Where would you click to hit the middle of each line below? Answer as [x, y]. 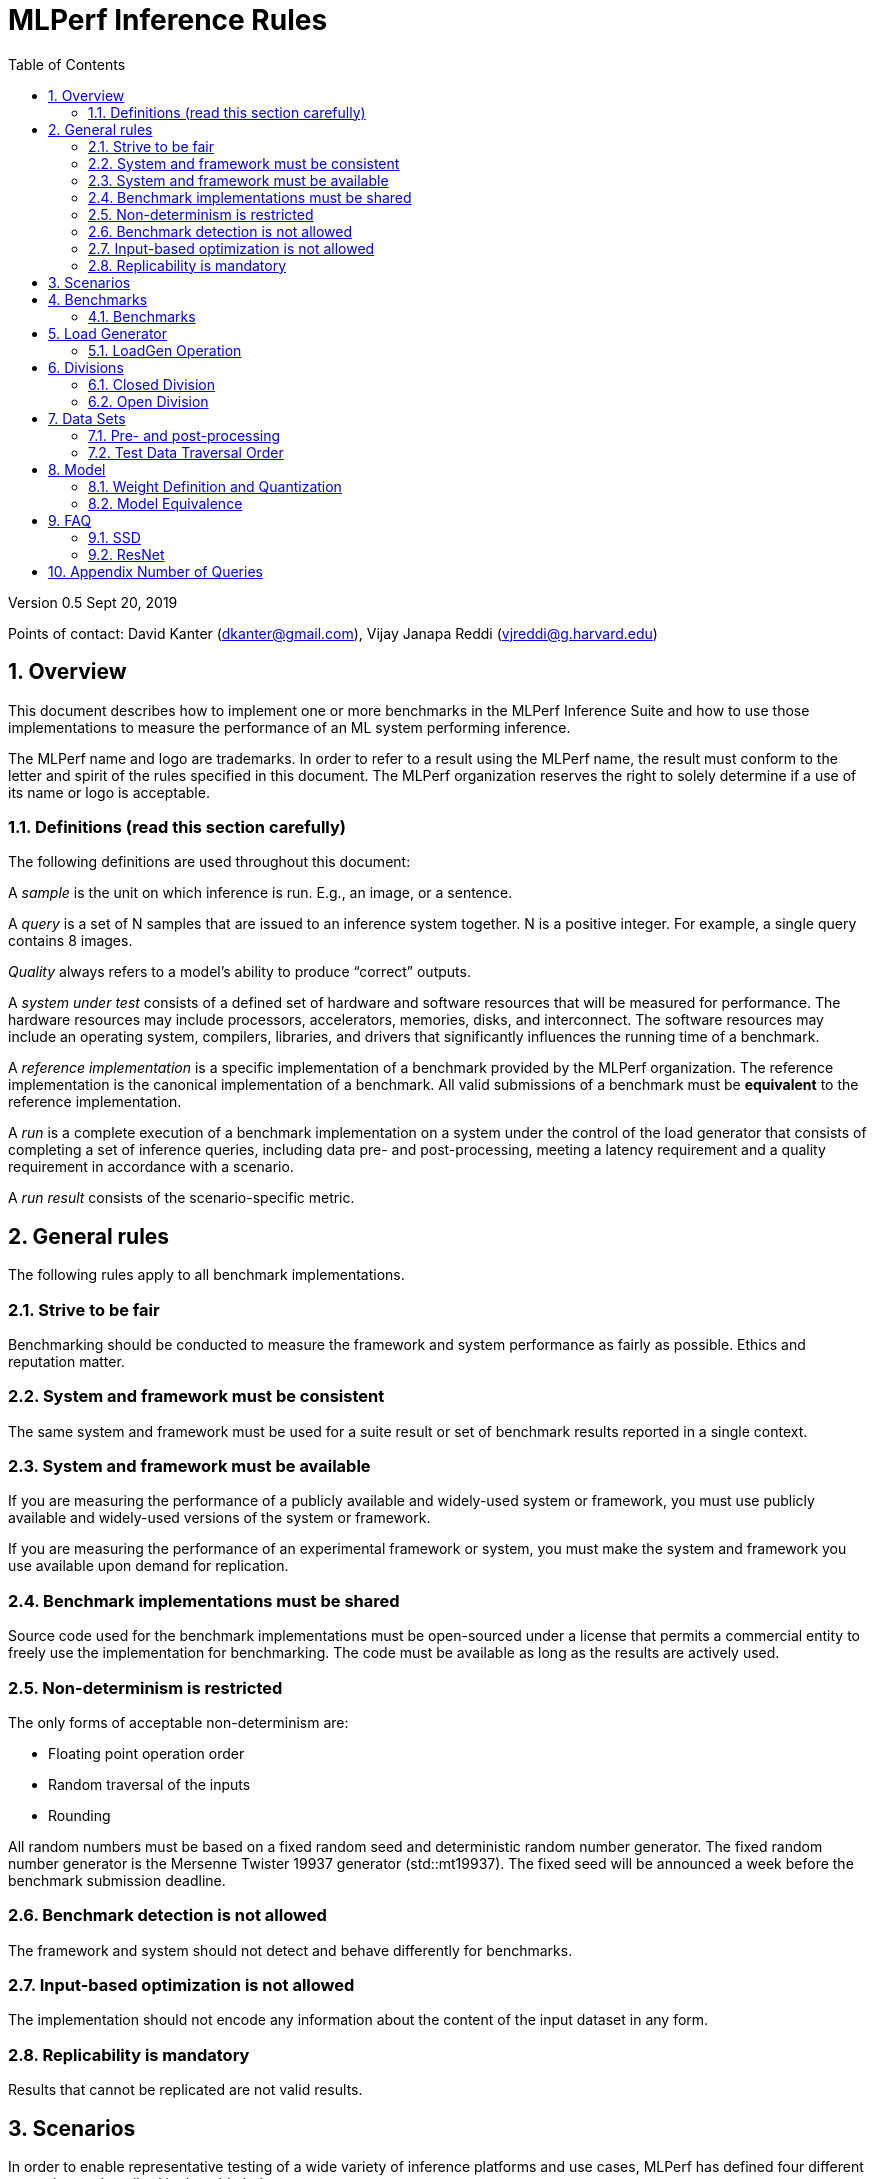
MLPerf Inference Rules [168, 20]
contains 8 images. [70, 941]
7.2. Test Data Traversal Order [186, 452]
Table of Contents [67, 64]
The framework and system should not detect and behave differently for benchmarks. [290, 1950]
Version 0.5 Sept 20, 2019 [93, 602]
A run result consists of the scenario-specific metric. [181, 1198]
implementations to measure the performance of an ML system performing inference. [289, 727]
